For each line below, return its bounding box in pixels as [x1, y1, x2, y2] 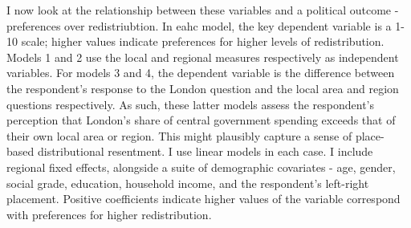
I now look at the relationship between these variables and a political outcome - [6, 2, 399, 18]
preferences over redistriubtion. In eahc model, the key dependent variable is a [6, 17, 392, 34]
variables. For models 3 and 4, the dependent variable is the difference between [6, 64, 395, 81]
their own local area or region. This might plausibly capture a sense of [6, 127, 352, 144]
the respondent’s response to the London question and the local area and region [6, 79, 399, 96]
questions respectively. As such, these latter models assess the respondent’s [6, 96, 374, 112]
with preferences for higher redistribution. [6, 206, 212, 222]
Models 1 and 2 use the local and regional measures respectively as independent [6, 48, 399, 65]
